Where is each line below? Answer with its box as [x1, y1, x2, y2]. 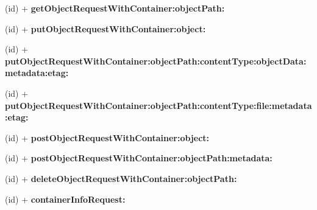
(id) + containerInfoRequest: [5, 192, 126, 205]
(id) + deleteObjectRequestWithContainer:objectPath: [5, 172, 237, 184]
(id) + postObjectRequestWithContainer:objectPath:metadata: [5, 152, 272, 164]
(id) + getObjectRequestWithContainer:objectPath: [5, 2, 225, 14]
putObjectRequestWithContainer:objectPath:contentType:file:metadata [5, 99, 312, 111]
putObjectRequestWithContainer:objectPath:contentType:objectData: [5, 54, 307, 67]
